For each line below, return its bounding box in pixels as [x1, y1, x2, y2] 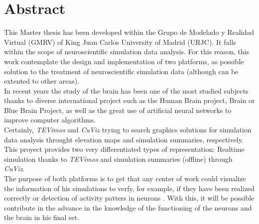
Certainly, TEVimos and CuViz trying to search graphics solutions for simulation [4, 124, 252, 135]
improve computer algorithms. [4, 114, 96, 125]
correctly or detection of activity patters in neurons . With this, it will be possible [4, 193, 255, 203]
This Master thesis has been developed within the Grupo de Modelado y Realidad [4, 27, 255, 37]
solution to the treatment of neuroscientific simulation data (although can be [4, 66, 239, 76]
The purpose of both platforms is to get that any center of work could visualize [4, 173, 246, 184]
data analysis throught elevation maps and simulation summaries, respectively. [4, 134, 244, 144]
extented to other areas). [4, 76, 80, 86]
